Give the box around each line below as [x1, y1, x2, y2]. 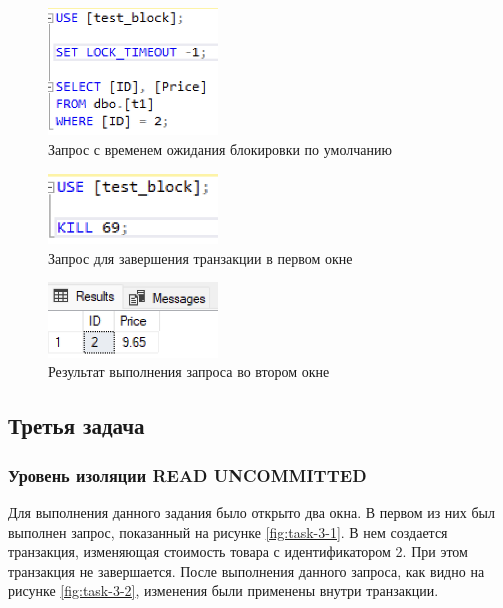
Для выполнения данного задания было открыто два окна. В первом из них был [8, 502, 496, 523]
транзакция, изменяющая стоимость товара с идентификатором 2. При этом [8, 541, 468, 562]
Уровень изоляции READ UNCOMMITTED [8, 462, 367, 487]
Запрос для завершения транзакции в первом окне [48, 247, 353, 268]
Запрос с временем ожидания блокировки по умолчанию [48, 139, 392, 160]
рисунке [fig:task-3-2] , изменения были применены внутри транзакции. [8, 580, 439, 601]
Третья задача [8, 410, 145, 441]
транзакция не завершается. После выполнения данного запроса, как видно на [8, 560, 485, 581]
